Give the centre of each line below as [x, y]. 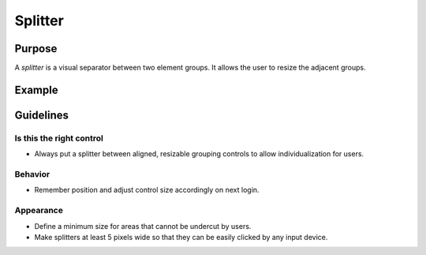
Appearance [39, 211]
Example [36, 90]
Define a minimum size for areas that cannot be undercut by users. [143, 226]
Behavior [32, 174]
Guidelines [41, 115]
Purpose [36, 49]
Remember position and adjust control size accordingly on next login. [147, 190]
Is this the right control [59, 138]
